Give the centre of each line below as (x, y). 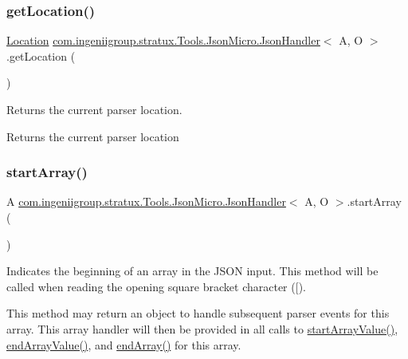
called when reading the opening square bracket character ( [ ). (156, 286)
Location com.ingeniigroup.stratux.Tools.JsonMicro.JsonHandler (163, 40)
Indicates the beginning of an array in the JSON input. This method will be (192, 271)
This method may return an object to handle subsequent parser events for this (198, 313)
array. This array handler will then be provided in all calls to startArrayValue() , (202, 328)
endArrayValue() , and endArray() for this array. (124, 344)
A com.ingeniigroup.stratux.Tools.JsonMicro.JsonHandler (146, 201)
